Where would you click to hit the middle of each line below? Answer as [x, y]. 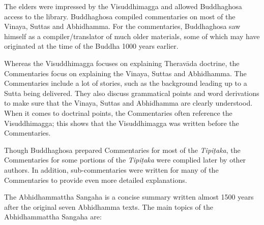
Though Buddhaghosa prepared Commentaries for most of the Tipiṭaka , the [122, 150]
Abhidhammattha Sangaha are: [53, 217]
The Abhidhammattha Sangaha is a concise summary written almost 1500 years [129, 197]
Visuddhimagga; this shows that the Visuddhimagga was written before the [122, 123]
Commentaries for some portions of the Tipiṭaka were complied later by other [125, 160]
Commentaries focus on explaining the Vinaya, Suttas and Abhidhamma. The [125, 73]
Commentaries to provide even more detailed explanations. [96, 180]
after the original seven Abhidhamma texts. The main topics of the [109, 206]
